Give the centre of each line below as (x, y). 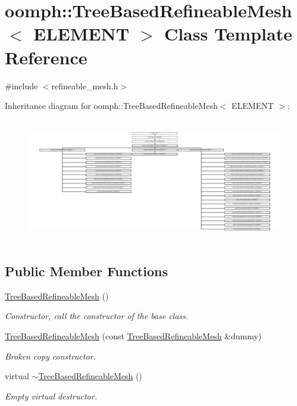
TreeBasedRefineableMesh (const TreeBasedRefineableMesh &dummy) (133, 335)
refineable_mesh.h (85, 85)
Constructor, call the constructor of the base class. (97, 316)
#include (21, 85)
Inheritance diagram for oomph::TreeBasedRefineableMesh (111, 106)
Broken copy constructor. (50, 356)
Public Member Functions (86, 271)
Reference (46, 57)
